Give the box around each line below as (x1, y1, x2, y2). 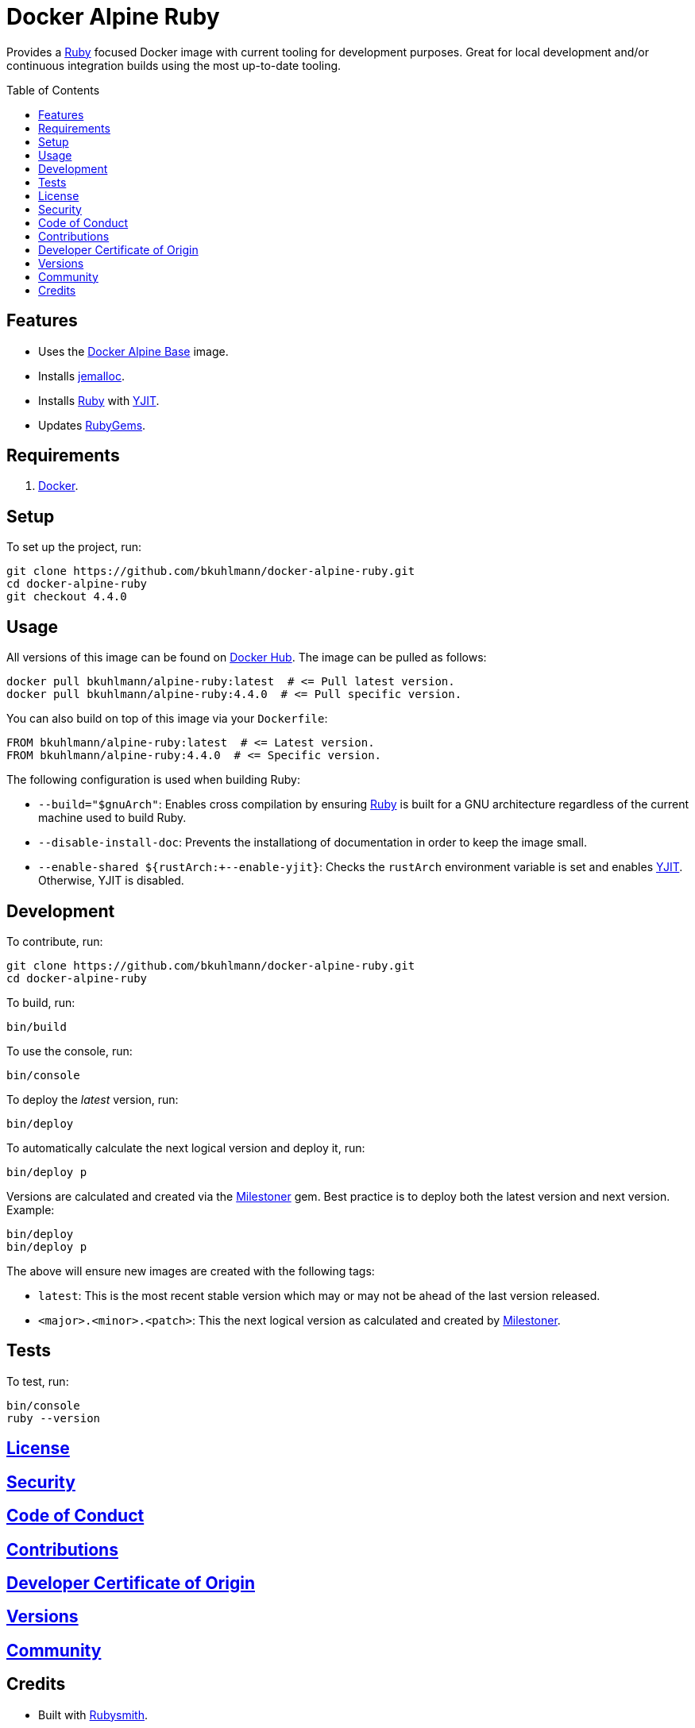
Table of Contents (6, 83, 100, 97)
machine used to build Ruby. (38, 811, 187, 825)
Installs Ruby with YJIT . (38, 393, 160, 407)
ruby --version (6, 1411, 101, 1425)
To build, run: (6, 995, 75, 1009)
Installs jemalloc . (38, 368, 125, 383)
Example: (6, 1202, 55, 1217)
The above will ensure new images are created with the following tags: (6, 1263, 375, 1278)
